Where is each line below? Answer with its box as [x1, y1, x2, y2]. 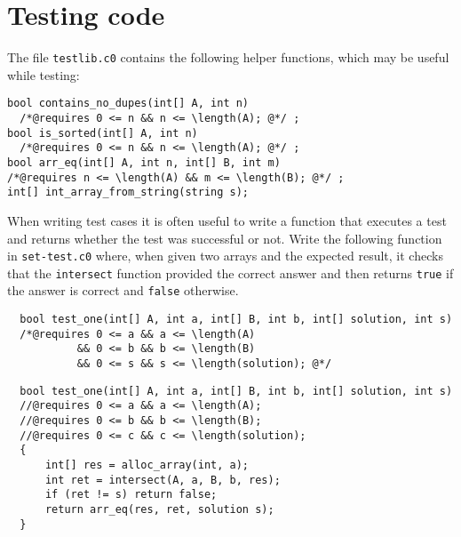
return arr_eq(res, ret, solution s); [44, 503, 274, 516]
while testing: [7, 65, 80, 84]
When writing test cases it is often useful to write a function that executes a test [7, 211, 447, 229]
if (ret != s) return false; [44, 488, 218, 501]
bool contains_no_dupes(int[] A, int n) [7, 97, 250, 110]
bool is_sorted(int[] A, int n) [7, 126, 198, 140]
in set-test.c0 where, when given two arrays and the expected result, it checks [7, 246, 443, 265]
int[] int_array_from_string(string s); [7, 186, 250, 199]
